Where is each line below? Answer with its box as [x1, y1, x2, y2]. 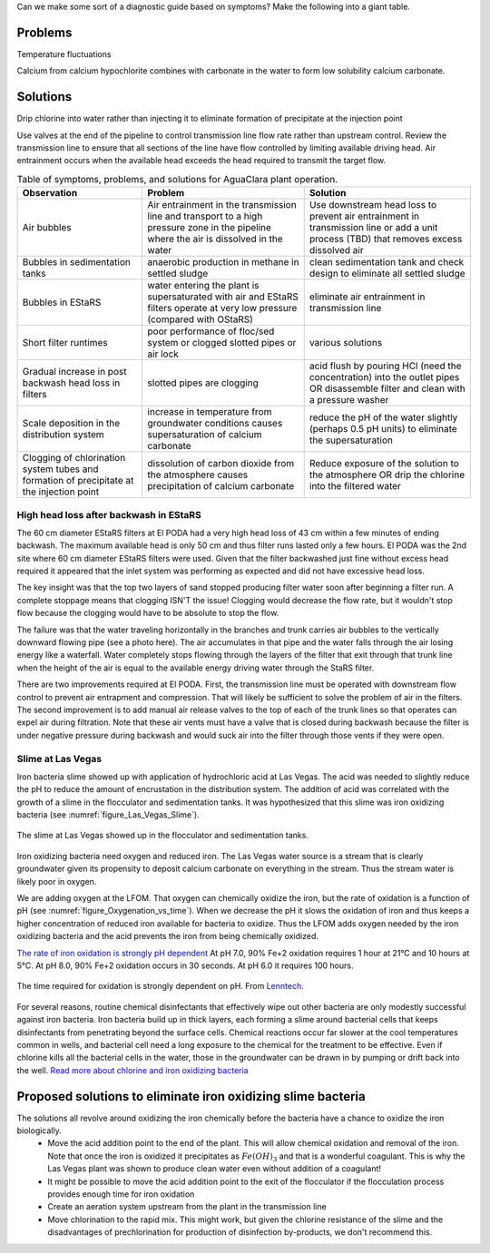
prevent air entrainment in [309, 210, 419, 222]
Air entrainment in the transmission [147, 199, 297, 211]
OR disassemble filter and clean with [309, 382, 466, 395]
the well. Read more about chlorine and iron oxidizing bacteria [16, 1064, 249, 1075]
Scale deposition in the [22, 417, 121, 430]
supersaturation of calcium [147, 428, 262, 441]
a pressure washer [309, 394, 389, 406]
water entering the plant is [147, 279, 260, 292]
